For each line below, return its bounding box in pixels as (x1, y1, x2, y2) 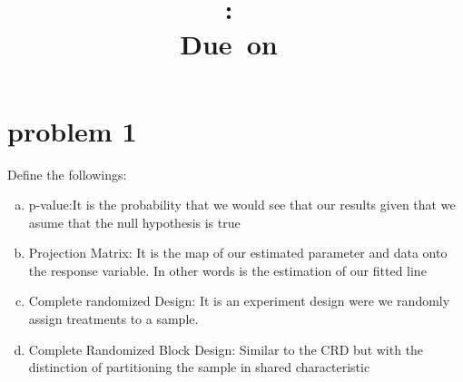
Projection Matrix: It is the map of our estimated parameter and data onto (28, 243, 448, 262)
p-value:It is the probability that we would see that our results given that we (28, 195, 456, 214)
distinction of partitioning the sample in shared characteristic (28, 358, 370, 377)
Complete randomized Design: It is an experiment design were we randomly (28, 291, 450, 310)
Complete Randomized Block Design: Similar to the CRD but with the (28, 339, 424, 358)
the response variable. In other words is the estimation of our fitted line (28, 260, 427, 279)
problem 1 (7, 112, 137, 149)
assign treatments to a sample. (28, 309, 199, 328)
